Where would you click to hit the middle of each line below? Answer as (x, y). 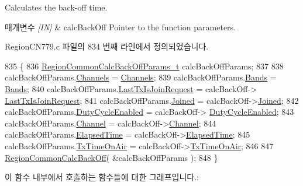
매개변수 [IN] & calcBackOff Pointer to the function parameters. (120, 27)
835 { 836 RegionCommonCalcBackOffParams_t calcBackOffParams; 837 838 (144, 66)
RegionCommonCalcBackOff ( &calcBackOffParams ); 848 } (111, 157)
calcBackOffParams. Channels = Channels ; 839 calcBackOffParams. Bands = (141, 77)
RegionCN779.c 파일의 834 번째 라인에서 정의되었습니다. (107, 46)
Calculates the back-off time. (56, 7)
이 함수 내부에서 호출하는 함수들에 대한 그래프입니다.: (102, 177)
